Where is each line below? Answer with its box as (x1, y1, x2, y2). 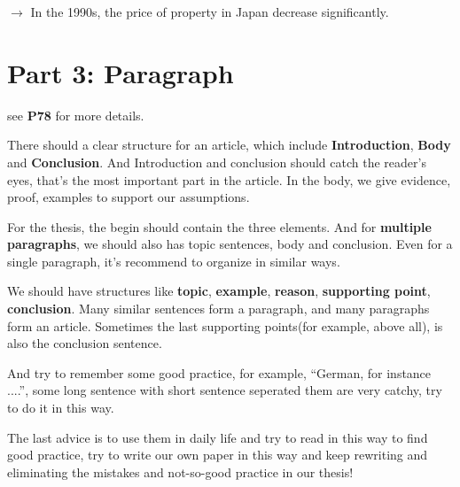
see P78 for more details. (7, 105, 144, 124)
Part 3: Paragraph (7, 54, 234, 90)
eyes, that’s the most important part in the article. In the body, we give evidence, (7, 170, 451, 189)
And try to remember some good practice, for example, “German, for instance (7, 363, 432, 382)
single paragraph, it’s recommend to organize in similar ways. (7, 251, 340, 270)
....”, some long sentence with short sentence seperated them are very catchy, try (7, 381, 442, 399)
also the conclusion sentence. (7, 334, 162, 352)
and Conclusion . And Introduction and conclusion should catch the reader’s (7, 152, 426, 171)
